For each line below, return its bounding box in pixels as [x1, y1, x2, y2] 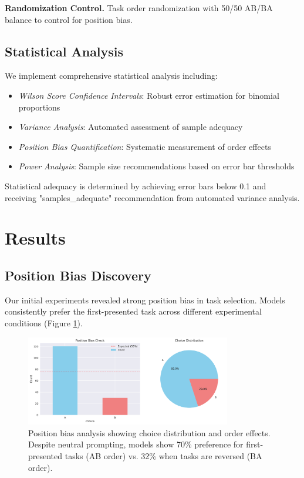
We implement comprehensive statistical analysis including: [5, 69, 218, 82]
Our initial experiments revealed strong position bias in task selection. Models [5, 293, 285, 306]
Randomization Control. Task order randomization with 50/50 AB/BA [5, 2, 273, 14]
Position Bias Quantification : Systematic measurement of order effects [18, 140, 271, 152]
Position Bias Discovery [5, 266, 151, 284]
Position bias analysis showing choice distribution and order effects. [28, 426, 271, 439]
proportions [18, 101, 60, 113]
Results [5, 226, 66, 250]
